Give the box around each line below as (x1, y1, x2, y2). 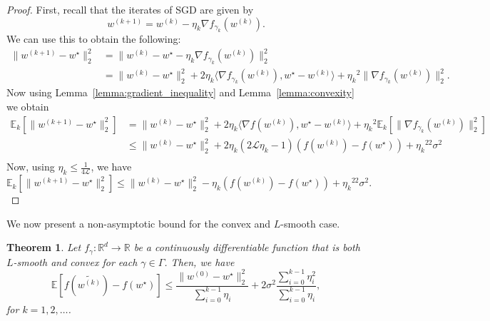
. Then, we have (164, 254, 235, 269)
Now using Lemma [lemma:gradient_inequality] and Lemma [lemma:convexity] (6, 85, 354, 100)
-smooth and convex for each (13, 254, 138, 269)
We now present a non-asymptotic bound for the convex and (6, 215, 271, 230)
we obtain (6, 99, 49, 114)
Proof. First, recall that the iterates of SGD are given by (6, 2, 254, 16)
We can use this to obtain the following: (6, 31, 181, 46)
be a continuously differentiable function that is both (133, 240, 360, 255)
